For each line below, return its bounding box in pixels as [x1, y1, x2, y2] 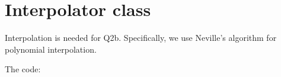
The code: [5, 63, 41, 75]
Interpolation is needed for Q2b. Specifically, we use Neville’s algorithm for [5, 31, 277, 44]
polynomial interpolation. [5, 43, 97, 55]
